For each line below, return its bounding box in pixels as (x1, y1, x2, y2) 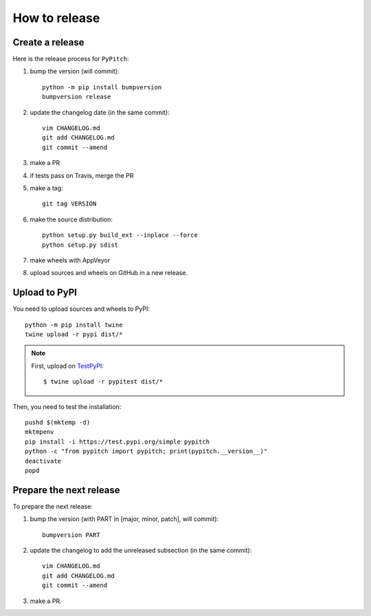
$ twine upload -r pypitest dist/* (43, 378, 164, 386)
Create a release (12, 36, 85, 48)
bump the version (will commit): (30, 67, 120, 76)
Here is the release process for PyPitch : (12, 55, 129, 63)
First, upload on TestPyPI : (31, 362, 104, 370)
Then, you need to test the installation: (12, 402, 122, 410)
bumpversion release (42, 93, 111, 101)
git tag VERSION (42, 200, 97, 208)
